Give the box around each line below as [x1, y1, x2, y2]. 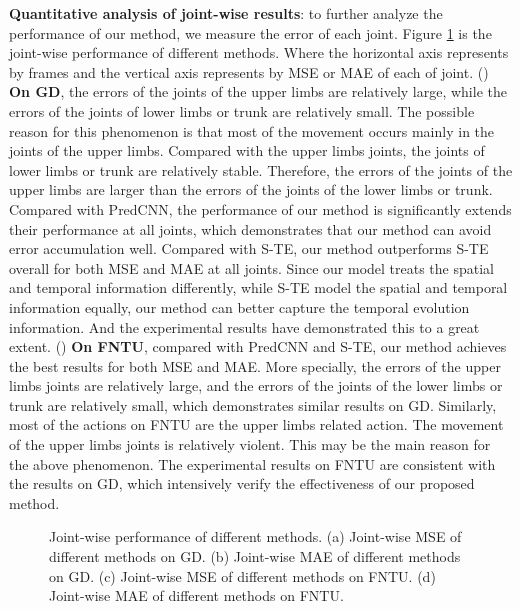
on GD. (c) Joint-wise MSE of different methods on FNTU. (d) [49, 565, 436, 586]
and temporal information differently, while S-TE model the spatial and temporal [9, 277, 508, 298]
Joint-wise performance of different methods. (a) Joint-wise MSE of [49, 526, 462, 547]
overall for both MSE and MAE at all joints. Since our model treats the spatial [9, 257, 494, 278]
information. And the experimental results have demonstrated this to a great [9, 316, 480, 337]
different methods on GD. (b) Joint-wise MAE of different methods [49, 546, 461, 567]
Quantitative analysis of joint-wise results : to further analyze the [9, 3, 443, 23]
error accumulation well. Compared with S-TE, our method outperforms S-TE [9, 238, 489, 259]
